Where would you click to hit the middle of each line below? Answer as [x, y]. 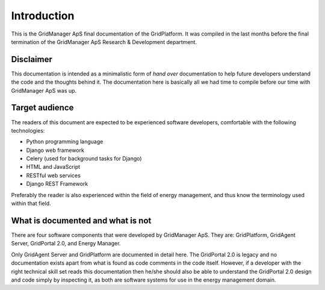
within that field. [31, 203]
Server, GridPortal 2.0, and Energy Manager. [66, 244]
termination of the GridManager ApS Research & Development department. [104, 42]
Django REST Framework [57, 184]
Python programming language [65, 142]
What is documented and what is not [81, 220]
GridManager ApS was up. [44, 90]
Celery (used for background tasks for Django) [84, 159]
